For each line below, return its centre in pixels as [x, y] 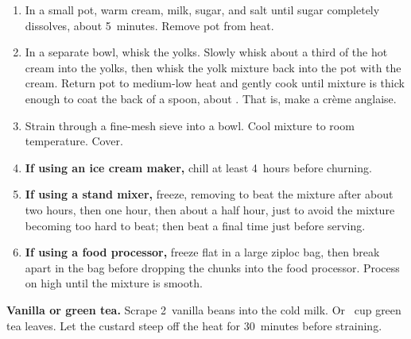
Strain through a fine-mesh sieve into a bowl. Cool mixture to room [190, 125]
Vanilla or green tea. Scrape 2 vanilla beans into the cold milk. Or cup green [204, 309]
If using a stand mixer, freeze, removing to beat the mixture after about [209, 194]
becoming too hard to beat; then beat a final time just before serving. [195, 225]
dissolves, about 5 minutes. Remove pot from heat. [149, 25]
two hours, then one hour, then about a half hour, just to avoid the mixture [210, 209]
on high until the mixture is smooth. [114, 283]
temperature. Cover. [74, 141]
